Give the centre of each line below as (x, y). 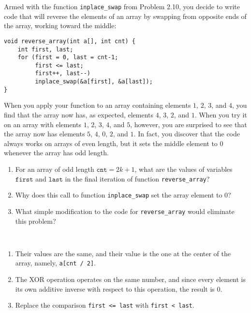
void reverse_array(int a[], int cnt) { (70, 41)
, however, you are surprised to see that (189, 124)
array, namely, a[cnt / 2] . (56, 263)
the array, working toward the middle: (60, 25)
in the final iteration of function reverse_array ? (137, 178)
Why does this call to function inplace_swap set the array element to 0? (123, 195)
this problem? (36, 221)
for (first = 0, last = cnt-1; (68, 58)
